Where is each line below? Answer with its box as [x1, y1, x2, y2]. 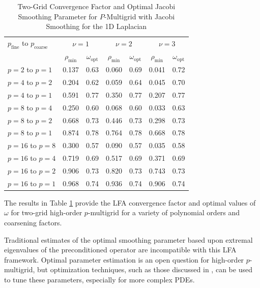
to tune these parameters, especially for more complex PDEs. [4, 274, 195, 284]
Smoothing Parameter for [18, 11, 98, 21]
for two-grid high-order [11, 207, 82, 218]
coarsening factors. [4, 217, 62, 227]
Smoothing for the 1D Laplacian [46, 21, 147, 32]
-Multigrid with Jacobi [104, 11, 175, 21]
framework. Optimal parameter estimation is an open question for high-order [4, 254, 244, 265]
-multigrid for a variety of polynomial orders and [88, 207, 240, 218]
